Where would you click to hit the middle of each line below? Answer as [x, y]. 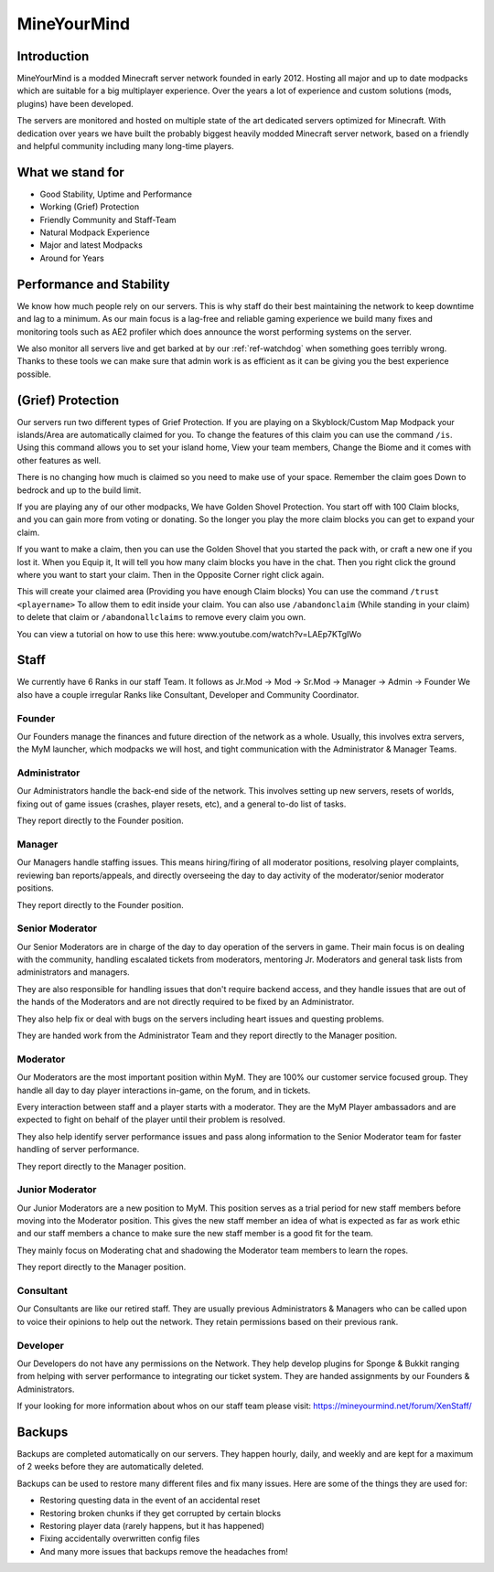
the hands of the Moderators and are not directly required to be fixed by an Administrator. [186, 1002]
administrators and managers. [73, 972]
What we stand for [71, 172]
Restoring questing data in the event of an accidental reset [150, 1501]
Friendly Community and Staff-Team [108, 219]
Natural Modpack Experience [95, 232]
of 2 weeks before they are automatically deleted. [111, 1467]
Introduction [53, 56]
